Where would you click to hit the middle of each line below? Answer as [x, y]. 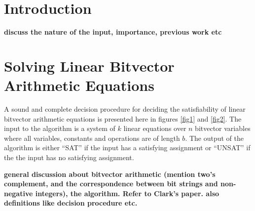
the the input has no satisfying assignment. [69, 157]
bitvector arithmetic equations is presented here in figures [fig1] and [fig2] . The [123, 118]
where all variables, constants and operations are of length [92, 138]
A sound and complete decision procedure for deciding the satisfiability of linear [125, 109]
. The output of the [214, 138]
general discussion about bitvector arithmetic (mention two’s [110, 174]
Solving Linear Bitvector [89, 65]
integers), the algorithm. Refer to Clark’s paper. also [127, 193]
